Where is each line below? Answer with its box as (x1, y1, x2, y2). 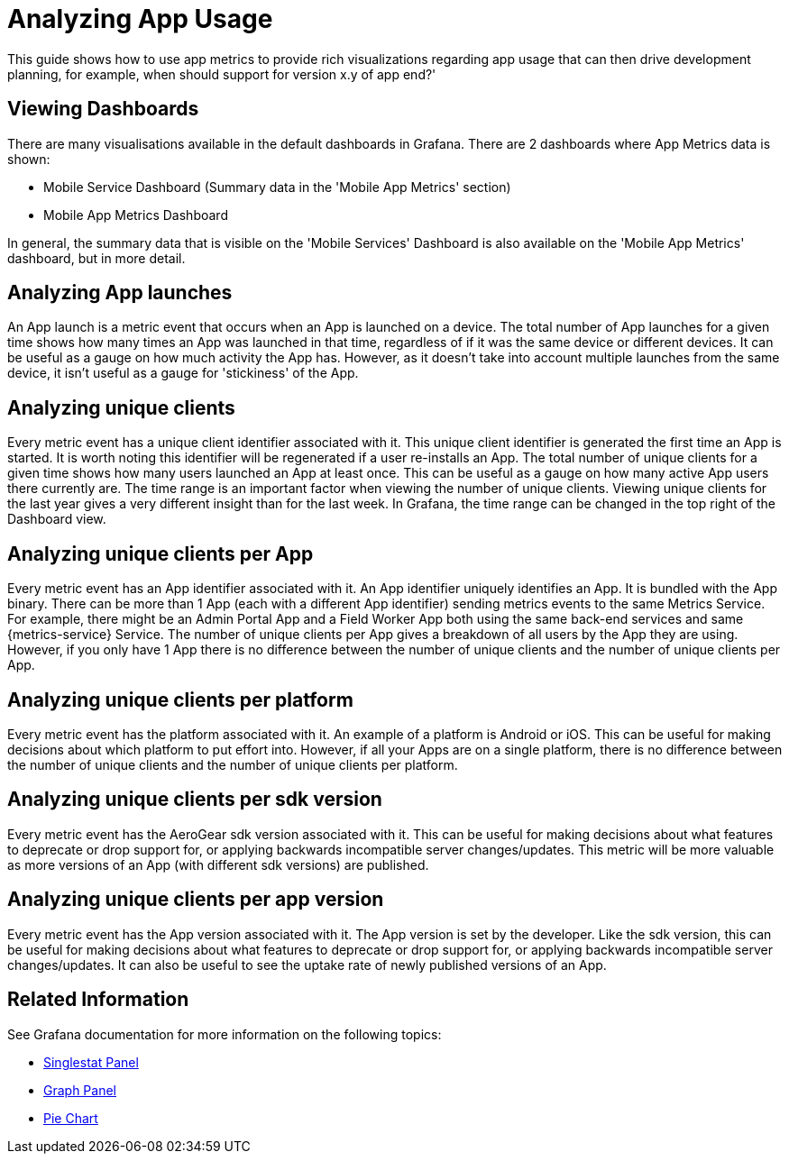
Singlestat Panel (43, 1054, 139, 1070)
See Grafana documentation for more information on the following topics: (7, 1026, 442, 1042)
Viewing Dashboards (7, 97, 199, 121)
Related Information (7, 988, 189, 1011)
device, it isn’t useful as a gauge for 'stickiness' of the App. (7, 365, 359, 381)
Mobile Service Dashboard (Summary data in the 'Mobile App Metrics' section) (43, 178, 511, 195)
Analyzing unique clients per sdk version (7, 788, 382, 811)
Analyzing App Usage (7, 4, 273, 34)
